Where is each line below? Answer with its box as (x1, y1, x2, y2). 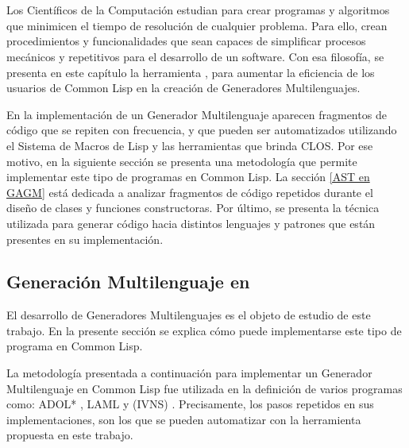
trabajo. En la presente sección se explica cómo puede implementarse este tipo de (6, 322, 402, 338)
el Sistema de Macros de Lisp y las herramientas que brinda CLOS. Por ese (6, 137, 373, 153)
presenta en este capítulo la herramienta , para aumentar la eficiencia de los (6, 64, 375, 80)
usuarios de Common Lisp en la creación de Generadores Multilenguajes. (6, 79, 361, 96)
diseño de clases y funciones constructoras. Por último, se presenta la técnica (6, 199, 380, 216)
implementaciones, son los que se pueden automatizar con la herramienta (6, 411, 361, 427)
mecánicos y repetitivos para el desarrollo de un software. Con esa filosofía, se (6, 48, 384, 64)
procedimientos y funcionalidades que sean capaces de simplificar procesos (6, 33, 366, 49)
